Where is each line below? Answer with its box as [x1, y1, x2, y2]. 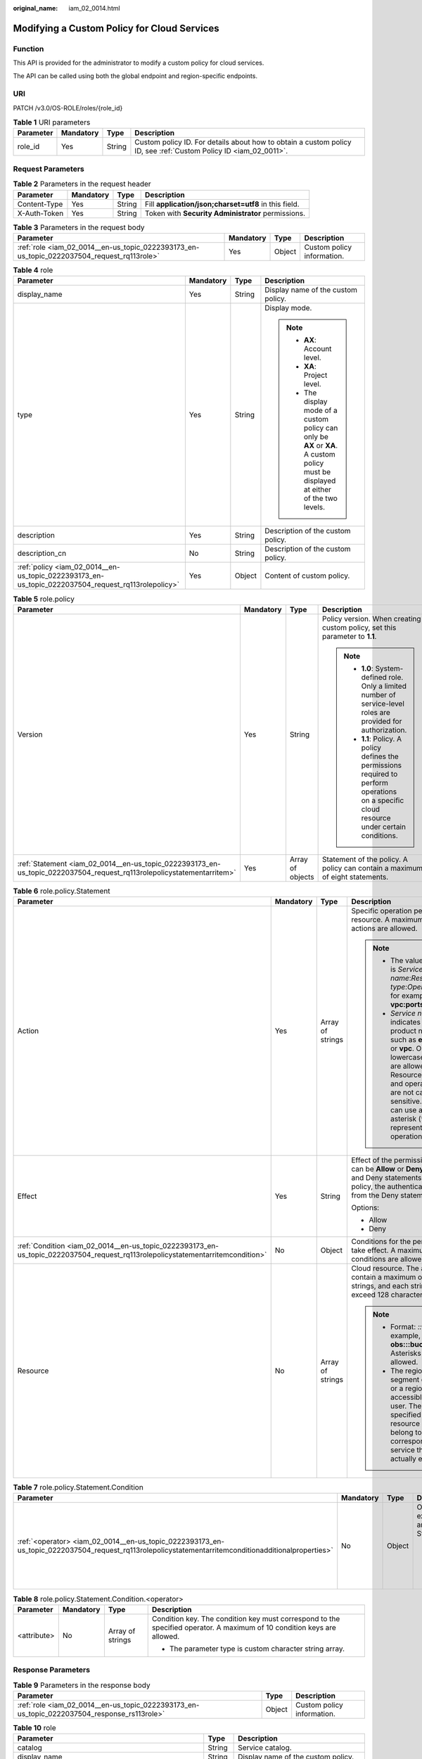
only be [303, 432, 328, 442]
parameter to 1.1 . [322, 631, 377, 641]
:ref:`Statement [17, 858, 68, 868]
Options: [351, 1203, 380, 1213]
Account [303, 344, 332, 354]
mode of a [303, 405, 338, 415]
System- [375, 663, 404, 673]
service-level [361, 699, 404, 709]
